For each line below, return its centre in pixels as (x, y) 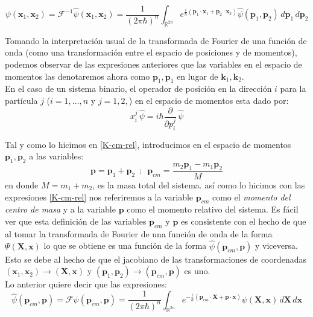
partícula (21, 100)
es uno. (197, 271)
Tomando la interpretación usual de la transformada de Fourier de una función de (156, 40)
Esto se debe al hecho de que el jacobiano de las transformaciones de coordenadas (156, 259)
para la (293, 88)
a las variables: (56, 156)
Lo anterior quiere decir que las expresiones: (86, 284)
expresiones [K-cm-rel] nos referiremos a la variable (99, 197)
